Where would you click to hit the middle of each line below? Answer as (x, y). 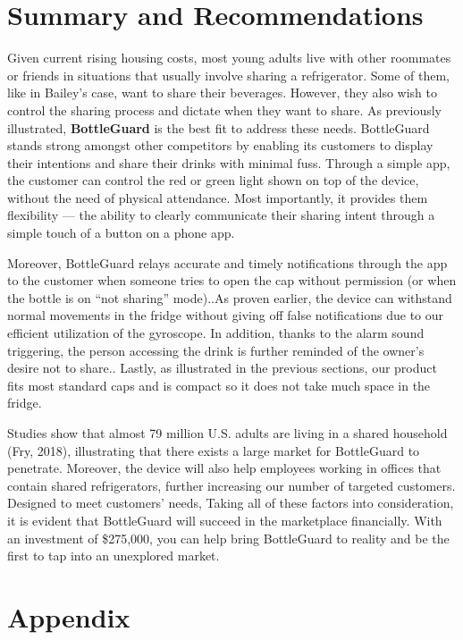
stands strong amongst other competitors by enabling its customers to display (220, 145)
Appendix (69, 616)
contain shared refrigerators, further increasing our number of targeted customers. (231, 485)
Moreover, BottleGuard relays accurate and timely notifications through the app (227, 262)
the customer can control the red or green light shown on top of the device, (213, 180)
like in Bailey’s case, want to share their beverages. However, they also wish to (223, 93)
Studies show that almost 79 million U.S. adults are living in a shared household (227, 433)
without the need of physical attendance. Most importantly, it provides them (218, 197)
